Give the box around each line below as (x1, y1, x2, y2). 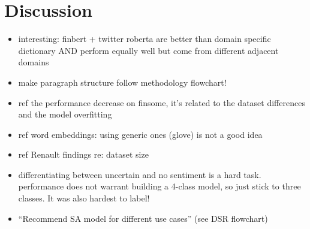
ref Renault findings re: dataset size (18, 148, 149, 161)
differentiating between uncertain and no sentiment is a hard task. (18, 168, 261, 180)
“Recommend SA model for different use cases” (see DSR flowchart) (18, 212, 268, 224)
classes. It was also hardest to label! (18, 192, 150, 204)
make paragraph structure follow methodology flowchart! (18, 76, 227, 88)
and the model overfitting (18, 108, 112, 120)
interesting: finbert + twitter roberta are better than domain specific (18, 32, 271, 45)
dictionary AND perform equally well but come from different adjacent (18, 44, 279, 56)
